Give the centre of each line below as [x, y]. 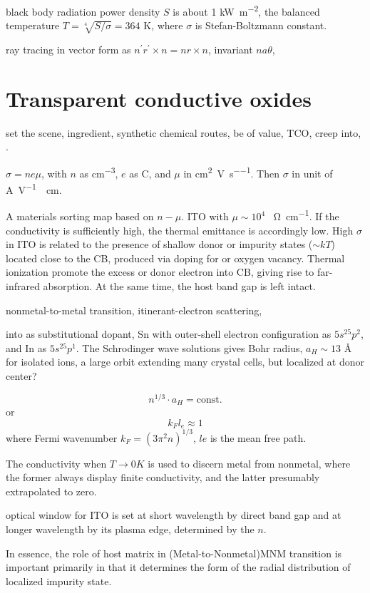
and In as [26, 347]
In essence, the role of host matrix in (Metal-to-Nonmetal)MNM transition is [174, 553]
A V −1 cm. [34, 189]
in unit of [312, 173]
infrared [23, 286]
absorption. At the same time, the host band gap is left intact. [179, 286]
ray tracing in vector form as [68, 50]
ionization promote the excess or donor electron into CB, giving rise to [160, 272]
